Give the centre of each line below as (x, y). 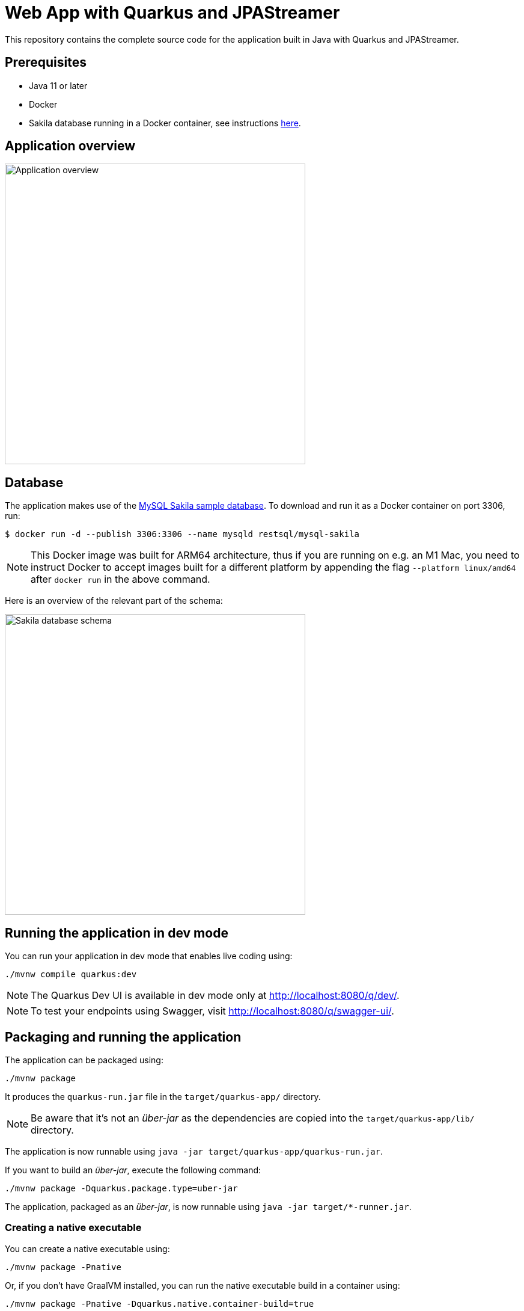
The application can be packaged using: (84, 1060)
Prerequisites (46, 63)
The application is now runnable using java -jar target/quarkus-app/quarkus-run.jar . (194, 1151)
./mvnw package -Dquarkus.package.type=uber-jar (121, 1188)
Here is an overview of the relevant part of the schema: (114, 601)
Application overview (70, 146)
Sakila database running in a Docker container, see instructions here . (165, 123)
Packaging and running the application (123, 1037)
